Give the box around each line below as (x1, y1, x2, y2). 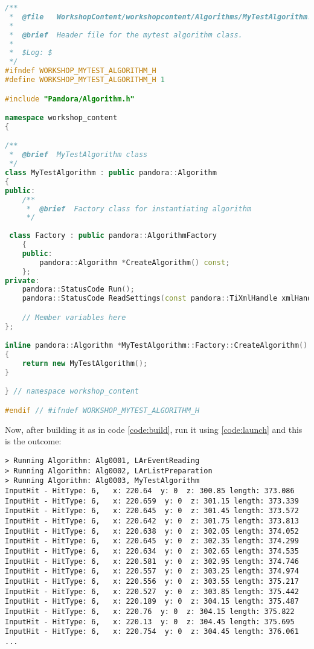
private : (5, 276, 40, 285)
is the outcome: (5, 435, 62, 447)
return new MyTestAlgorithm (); (22, 359, 148, 368)
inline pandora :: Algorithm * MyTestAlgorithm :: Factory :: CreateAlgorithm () (5, 341, 308, 350)
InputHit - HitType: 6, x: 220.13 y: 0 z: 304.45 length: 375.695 (5, 617, 295, 626)
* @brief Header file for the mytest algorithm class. (9, 30, 243, 39)
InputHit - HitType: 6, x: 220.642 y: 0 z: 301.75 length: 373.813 (5, 516, 299, 525)
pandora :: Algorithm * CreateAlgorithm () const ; (39, 258, 230, 267)
